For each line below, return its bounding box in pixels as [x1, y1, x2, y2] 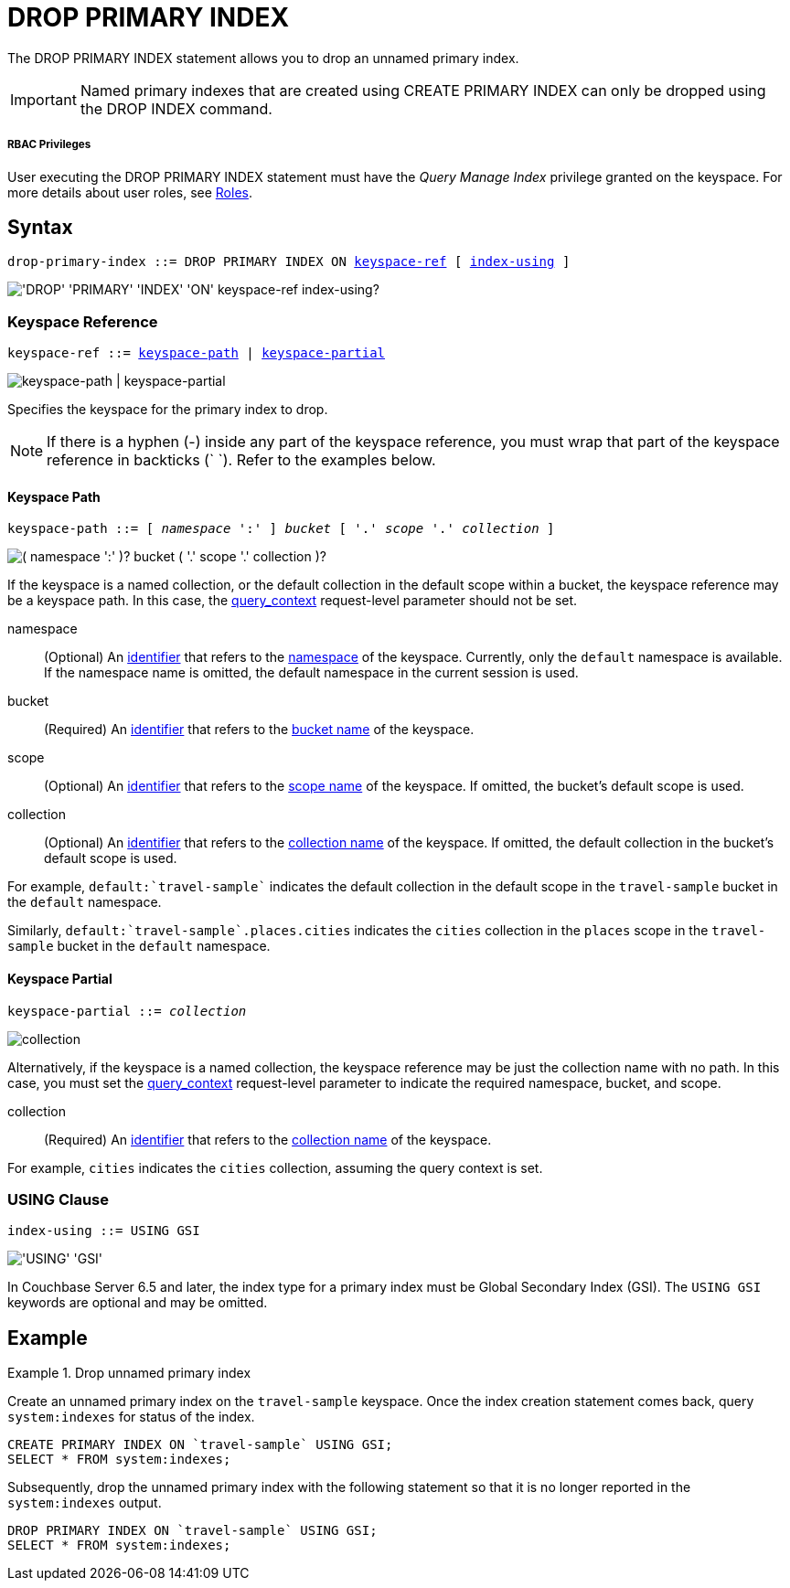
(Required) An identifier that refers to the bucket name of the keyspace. [44, 721, 475, 738]
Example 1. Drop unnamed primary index [7, 1365, 251, 1381]
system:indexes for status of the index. [7, 1409, 255, 1425]
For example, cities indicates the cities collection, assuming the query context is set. [7, 1159, 543, 1176]
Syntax [7, 215, 73, 239]
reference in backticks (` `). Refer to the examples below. [47, 451, 436, 470]
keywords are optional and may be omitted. [7, 1295, 268, 1311]
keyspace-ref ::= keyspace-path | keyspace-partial [7, 346, 386, 361]
